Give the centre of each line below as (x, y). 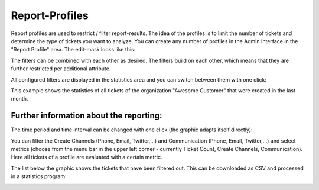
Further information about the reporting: (87, 116)
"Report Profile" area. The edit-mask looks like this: (73, 50)
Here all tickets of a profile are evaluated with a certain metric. (87, 157)
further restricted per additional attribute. (61, 69)
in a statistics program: (39, 176)
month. (19, 99)
